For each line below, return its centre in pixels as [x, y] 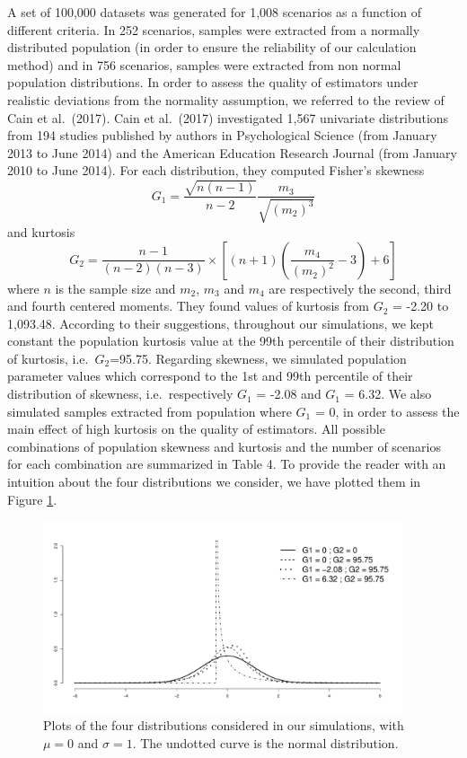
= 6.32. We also [388, 394]
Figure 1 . [32, 499]
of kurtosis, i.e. [48, 358]
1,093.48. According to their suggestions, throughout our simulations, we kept [221, 323]
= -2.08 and [289, 394]
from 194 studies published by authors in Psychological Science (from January [222, 135]
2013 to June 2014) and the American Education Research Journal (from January [232, 152]
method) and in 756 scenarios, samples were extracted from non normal [204, 64]
